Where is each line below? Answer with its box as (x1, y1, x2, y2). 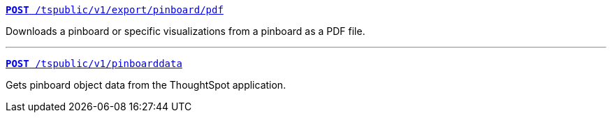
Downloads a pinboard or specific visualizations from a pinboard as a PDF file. (6, 25, 365, 37)
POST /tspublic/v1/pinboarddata (6, 58, 182, 69)
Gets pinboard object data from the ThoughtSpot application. (6, 79, 286, 91)
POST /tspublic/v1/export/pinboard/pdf (6, 4, 224, 15)
